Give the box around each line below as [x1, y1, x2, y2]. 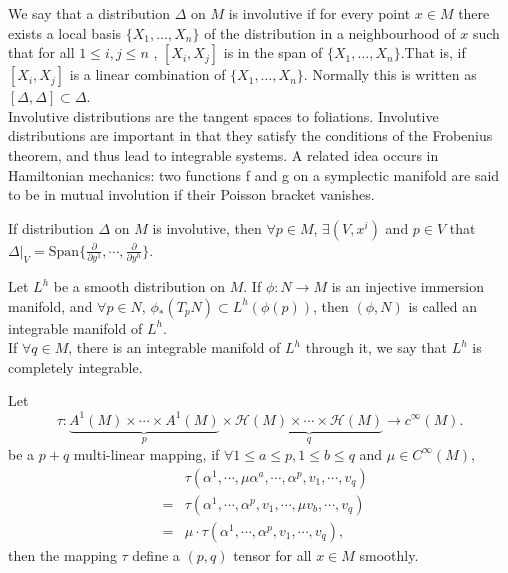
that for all [8, 42, 75, 63]
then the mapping [8, 544, 117, 565]
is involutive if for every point [228, 3, 411, 23]
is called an [408, 295, 477, 316]
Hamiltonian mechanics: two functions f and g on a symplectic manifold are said [8, 164, 500, 185]
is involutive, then [152, 217, 262, 238]
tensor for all [233, 544, 312, 565]
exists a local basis [8, 22, 122, 43]
